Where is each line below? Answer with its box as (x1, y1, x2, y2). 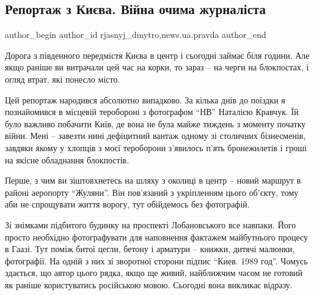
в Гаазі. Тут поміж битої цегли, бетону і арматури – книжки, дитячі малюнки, (5, 242, 295, 255)
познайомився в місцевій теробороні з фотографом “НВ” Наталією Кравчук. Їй (5, 105, 299, 118)
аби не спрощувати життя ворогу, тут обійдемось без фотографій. (5, 198, 250, 211)
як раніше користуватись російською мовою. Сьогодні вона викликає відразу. (5, 278, 293, 291)
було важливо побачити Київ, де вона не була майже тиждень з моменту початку (5, 117, 306, 130)
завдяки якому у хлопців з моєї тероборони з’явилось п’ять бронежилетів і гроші (5, 141, 307, 154)
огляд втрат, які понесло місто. (5, 72, 120, 85)
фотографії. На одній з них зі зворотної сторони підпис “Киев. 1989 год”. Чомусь (5, 254, 308, 267)
